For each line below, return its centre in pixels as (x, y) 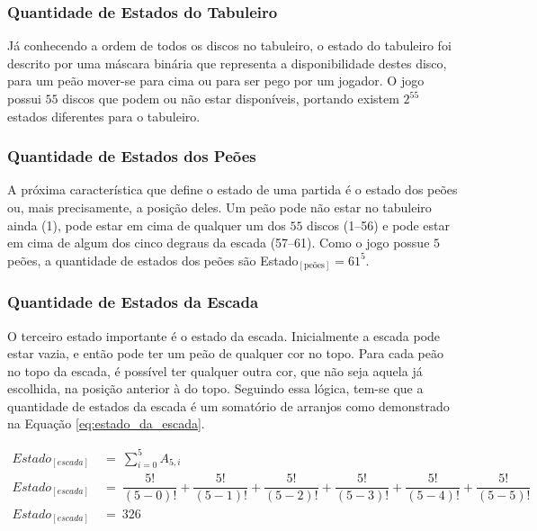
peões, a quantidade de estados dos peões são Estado (153, 260)
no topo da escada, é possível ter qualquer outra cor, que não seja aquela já (215, 370)
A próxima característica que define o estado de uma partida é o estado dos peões (233, 189)
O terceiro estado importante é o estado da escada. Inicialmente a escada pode (224, 335)
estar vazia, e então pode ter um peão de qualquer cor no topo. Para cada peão (226, 353)
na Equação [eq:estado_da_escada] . (106, 423)
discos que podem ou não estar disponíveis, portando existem (231, 98)
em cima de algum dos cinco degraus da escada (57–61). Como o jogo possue (219, 243)
